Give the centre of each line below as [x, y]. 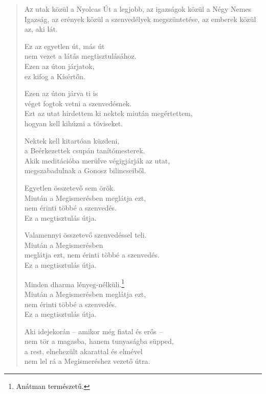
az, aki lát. [41, 29]
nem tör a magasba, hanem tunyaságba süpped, [99, 341]
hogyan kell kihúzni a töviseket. [73, 123]
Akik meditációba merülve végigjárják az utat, [97, 160]
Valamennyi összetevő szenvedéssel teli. [85, 235]
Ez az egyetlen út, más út [64, 46]
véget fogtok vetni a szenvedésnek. [78, 103]
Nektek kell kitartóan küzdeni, [72, 140]
